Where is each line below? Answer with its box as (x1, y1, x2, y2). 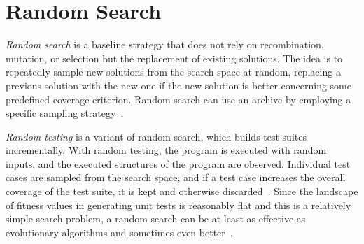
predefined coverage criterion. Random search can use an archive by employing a (6, 92, 351, 106)
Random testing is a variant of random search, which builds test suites (6, 129, 307, 143)
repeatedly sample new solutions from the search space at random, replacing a (6, 64, 341, 79)
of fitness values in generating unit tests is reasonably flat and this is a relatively (6, 197, 351, 212)
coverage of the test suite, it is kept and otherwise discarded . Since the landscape (6, 184, 358, 199)
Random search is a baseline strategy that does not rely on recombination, (6, 37, 324, 52)
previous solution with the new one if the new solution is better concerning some (6, 78, 351, 92)
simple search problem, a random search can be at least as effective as (6, 211, 306, 226)
